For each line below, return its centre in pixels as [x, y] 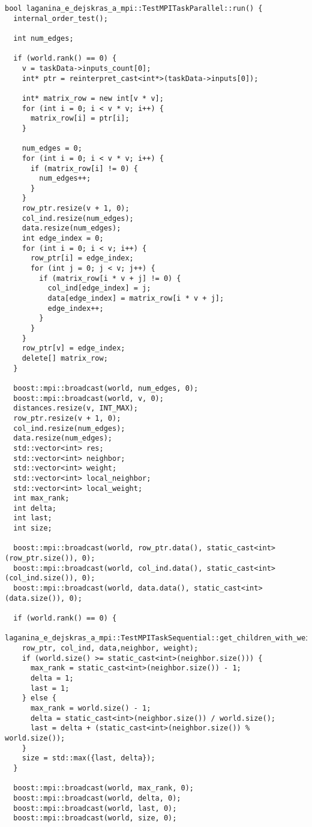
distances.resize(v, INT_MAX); [76, 408]
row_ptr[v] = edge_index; [73, 348]
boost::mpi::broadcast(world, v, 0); [88, 398]
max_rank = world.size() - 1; [91, 708]
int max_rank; [41, 498]
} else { [39, 698]
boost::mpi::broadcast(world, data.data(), [101, 588]
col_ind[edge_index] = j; [99, 288]
